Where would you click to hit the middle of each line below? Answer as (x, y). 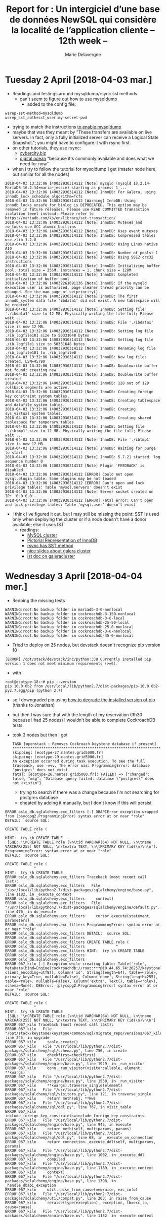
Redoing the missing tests (39, 600)
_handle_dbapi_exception (31, 1185)
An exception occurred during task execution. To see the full (79, 761)
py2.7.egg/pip (20, 690)
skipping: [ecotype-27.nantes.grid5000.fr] (58, 752)
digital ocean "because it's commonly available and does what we (87, 158)
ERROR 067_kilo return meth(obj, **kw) (51, 1098)
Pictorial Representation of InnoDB (62, 540)
